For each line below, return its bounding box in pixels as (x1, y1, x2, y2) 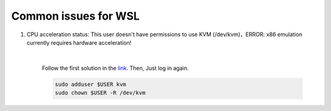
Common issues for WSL (11, 9, 140, 23)
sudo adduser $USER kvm (55, 80, 127, 88)
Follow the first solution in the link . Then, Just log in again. (42, 64, 189, 72)
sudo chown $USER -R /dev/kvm (55, 90, 146, 96)
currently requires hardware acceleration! (26, 39, 132, 46)
